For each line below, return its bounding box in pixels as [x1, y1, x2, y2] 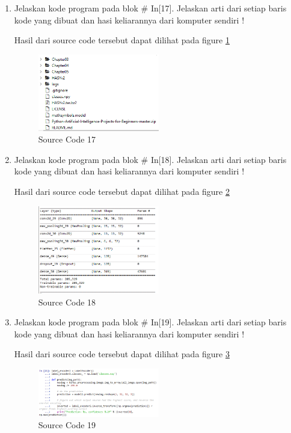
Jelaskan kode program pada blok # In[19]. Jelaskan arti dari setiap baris [14, 316, 287, 328]
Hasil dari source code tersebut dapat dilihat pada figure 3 [14, 348, 230, 360]
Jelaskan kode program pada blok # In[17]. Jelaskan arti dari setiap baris [14, 2, 287, 14]
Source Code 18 [38, 295, 96, 308]
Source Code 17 [38, 133, 96, 146]
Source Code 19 [38, 419, 96, 431]
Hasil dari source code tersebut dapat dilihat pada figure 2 [14, 185, 230, 198]
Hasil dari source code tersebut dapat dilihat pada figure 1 [14, 34, 230, 46]
